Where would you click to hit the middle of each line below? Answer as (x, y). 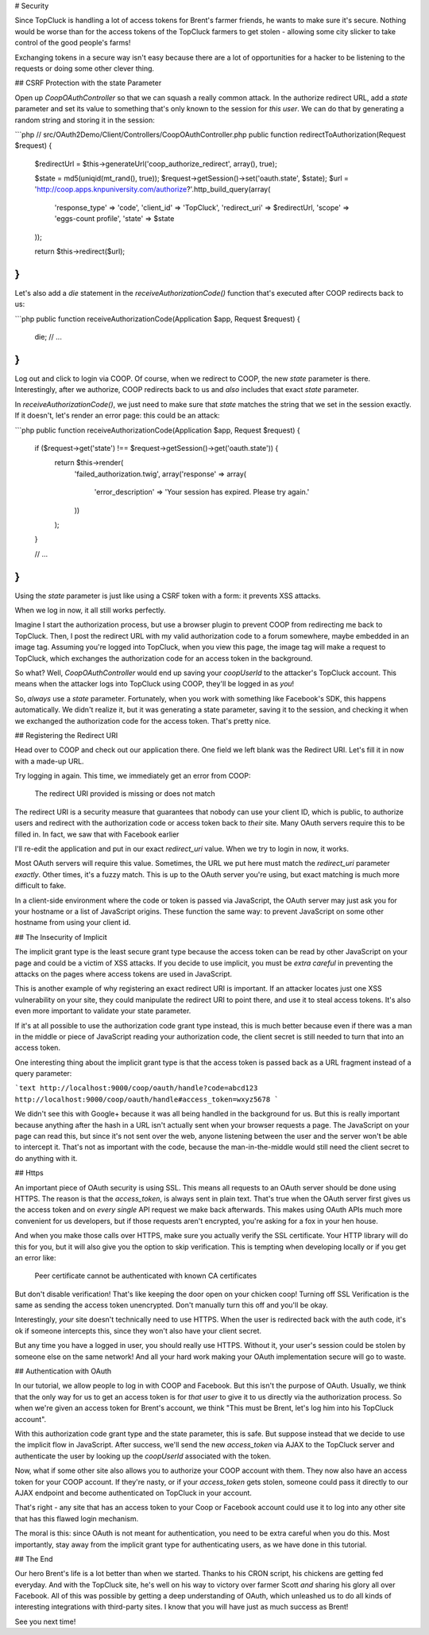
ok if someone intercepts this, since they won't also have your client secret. (138, 1330)
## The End (34, 1559)
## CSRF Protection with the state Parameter (88, 83)
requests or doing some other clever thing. (85, 68)
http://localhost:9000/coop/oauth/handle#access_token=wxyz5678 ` (147, 1099)
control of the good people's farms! (73, 43)
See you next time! (45, 1621)
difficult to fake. (41, 886)
